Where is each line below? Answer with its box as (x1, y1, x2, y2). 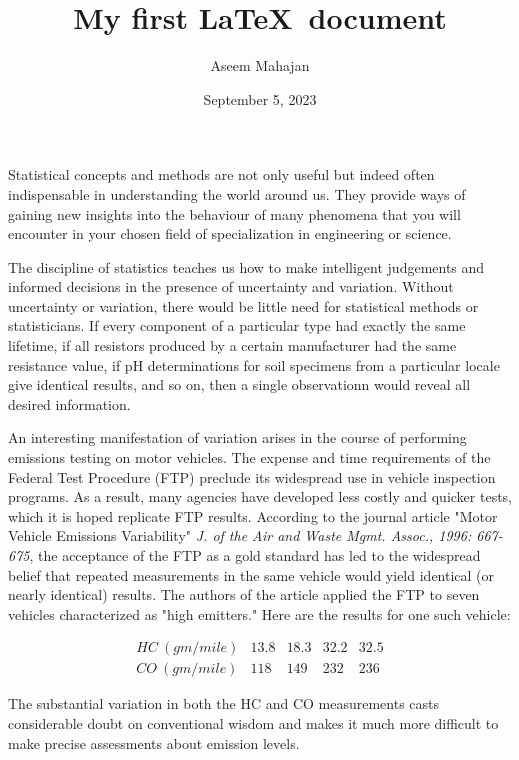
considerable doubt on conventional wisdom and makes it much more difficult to (8, 713, 499, 734)
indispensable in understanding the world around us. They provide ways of (8, 183, 466, 204)
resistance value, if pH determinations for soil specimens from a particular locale (8, 354, 500, 375)
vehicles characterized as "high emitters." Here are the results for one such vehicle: (8, 603, 511, 624)
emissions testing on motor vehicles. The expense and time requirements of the (8, 447, 491, 468)
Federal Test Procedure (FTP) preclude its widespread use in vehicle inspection (8, 466, 496, 487)
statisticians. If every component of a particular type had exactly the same (8, 315, 466, 336)
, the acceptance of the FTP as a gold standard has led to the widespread (29, 545, 481, 565)
